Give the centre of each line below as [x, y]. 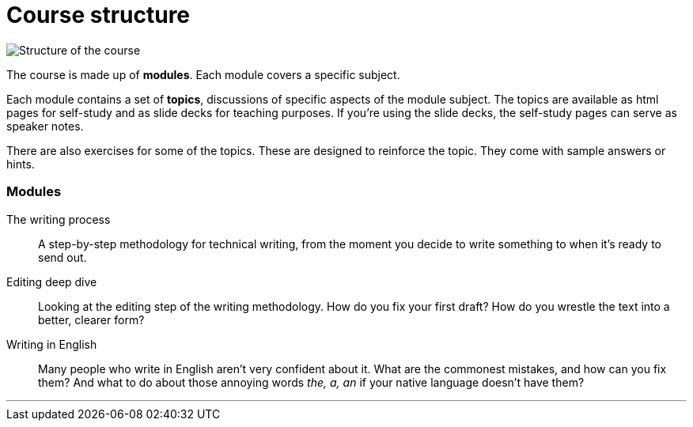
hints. [21, 164]
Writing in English [52, 344]
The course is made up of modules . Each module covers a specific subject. [203, 74]
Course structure [98, 15]
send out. [62, 257]
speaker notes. [45, 126]
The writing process [59, 219]
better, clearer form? [91, 319]
